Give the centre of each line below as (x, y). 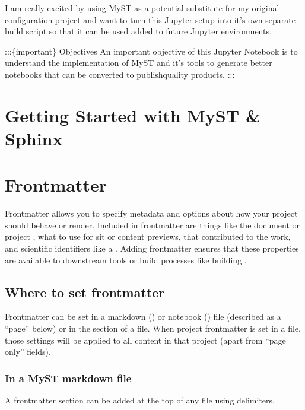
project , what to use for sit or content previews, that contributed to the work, (148, 236)
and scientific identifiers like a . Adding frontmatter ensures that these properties (152, 248)
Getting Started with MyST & (133, 115)
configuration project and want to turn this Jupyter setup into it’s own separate (150, 19)
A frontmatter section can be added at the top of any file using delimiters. (140, 400)
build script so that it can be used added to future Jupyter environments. (138, 31)
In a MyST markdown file (68, 378)
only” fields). (28, 352)
